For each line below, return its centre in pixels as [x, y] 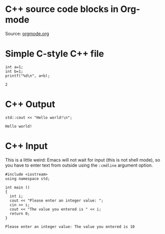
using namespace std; [28, 179]
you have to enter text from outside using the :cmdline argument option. [79, 165]
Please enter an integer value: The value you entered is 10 [70, 227]
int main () [17, 187]
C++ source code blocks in [62, 9]
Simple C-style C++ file [55, 54]
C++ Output [30, 105]
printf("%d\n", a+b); [28, 76]
